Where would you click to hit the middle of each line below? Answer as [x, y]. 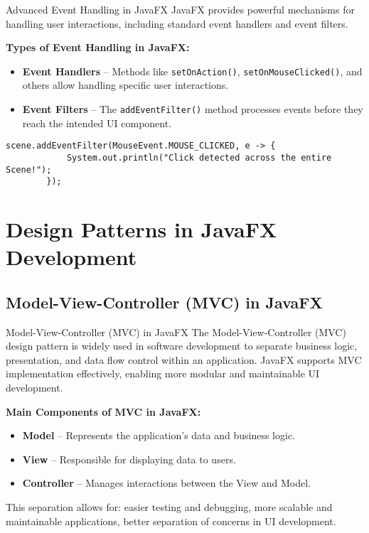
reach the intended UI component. [97, 123]
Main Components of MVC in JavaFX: [103, 411]
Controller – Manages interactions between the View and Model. [166, 483]
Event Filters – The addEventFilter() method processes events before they [193, 109]
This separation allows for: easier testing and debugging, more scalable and [169, 507]
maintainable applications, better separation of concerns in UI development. [171, 521]
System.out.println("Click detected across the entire [199, 157]
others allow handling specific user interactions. [125, 85]
